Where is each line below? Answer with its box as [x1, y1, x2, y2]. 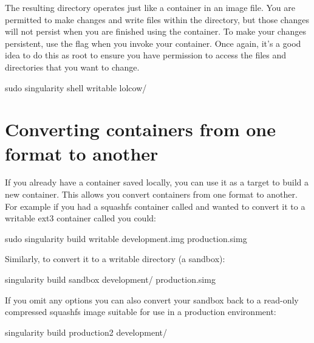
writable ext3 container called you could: [5, 212, 156, 224]
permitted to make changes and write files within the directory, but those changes [5, 13, 309, 26]
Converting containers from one [5, 117, 276, 142]
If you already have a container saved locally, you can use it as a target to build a [5, 176, 309, 189]
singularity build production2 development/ [5, 325, 167, 338]
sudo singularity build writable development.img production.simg [5, 232, 247, 244]
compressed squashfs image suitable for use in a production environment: [5, 305, 276, 318]
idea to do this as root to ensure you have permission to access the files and [5, 49, 287, 61]
